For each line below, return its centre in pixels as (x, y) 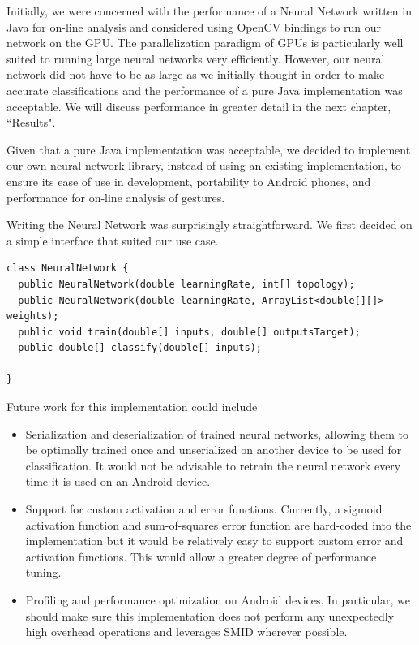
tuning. (43, 572)
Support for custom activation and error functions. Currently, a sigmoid (204, 509)
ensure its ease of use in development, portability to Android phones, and (189, 181)
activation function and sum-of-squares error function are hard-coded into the (218, 524)
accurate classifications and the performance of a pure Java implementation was (205, 90)
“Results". (31, 122)
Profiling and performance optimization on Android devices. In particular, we (218, 600)
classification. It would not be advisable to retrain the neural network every (213, 465)
